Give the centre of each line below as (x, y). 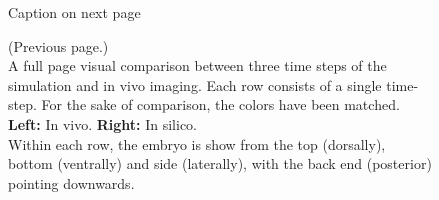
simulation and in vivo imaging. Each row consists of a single (195, 84)
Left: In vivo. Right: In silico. (103, 123)
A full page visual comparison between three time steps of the (197, 65)
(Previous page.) (58, 45)
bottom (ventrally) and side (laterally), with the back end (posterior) (220, 163)
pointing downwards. (71, 182)
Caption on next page (74, 12)
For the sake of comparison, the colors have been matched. (220, 104)
